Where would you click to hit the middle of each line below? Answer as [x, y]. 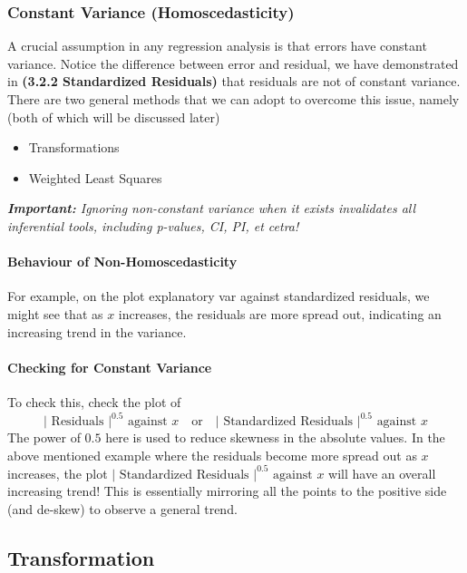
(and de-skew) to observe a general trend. [122, 508]
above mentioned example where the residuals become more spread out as [212, 455]
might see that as [55, 313]
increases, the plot [58, 473]
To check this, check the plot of [94, 401]
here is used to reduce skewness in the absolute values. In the [275, 437]
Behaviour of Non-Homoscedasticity [122, 262]
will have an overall [382, 473]
